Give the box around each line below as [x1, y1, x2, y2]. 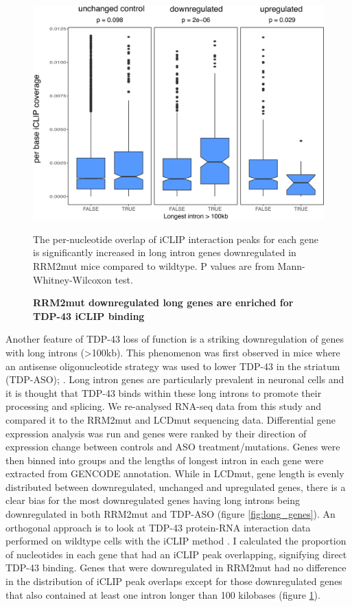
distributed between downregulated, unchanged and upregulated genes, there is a [5, 479, 346, 494]
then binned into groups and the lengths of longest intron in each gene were [5, 453, 324, 467]
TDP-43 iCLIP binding [33, 308, 145, 323]
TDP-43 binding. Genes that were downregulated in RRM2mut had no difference [5, 560, 347, 575]
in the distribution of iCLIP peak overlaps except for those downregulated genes [5, 574, 342, 588]
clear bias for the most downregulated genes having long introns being [5, 493, 301, 507]
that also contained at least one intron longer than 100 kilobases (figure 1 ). [5, 587, 320, 602]
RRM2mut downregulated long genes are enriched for [33, 295, 294, 310]
